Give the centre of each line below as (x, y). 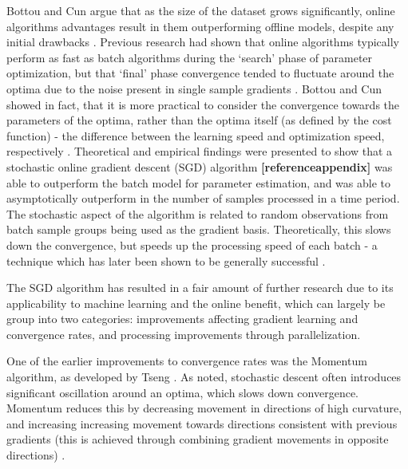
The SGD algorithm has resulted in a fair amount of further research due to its (200, 288)
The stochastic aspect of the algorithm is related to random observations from (198, 213)
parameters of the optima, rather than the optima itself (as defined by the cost (199, 120)
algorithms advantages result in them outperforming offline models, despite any (200, 26)
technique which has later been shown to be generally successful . (166, 260)
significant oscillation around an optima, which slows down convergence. (182, 392)
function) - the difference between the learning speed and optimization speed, (196, 135)
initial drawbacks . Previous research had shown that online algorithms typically (203, 42)
